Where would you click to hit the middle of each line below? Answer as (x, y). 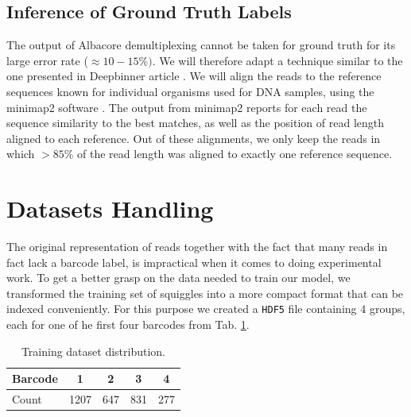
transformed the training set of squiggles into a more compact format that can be (205, 293)
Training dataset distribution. (93, 351)
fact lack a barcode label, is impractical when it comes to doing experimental (194, 262)
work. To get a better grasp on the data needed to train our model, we (178, 278)
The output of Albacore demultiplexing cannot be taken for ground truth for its (201, 45)
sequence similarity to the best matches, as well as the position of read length (196, 123)
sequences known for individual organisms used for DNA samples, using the (190, 91)
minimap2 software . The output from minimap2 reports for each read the (187, 107)
